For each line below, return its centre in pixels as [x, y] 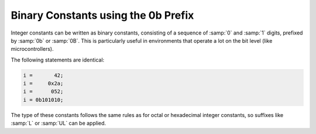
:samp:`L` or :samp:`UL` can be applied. [59, 123]
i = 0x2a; [43, 84]
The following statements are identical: [58, 60]
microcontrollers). [32, 49]
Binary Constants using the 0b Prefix [102, 15]
